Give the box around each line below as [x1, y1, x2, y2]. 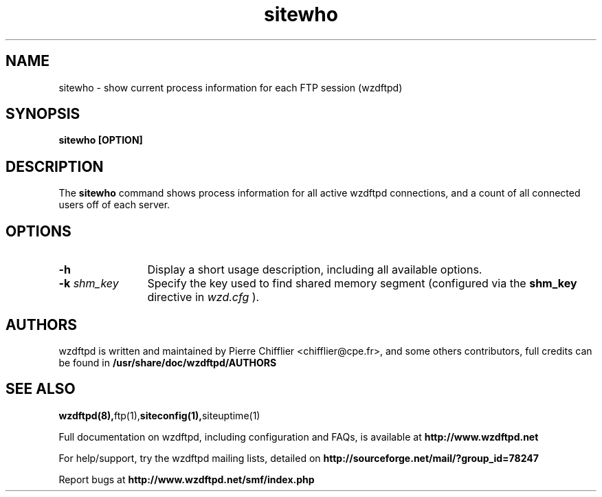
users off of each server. [58, 199, 170, 211]
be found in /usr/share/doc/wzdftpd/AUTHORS [58, 356, 277, 368]
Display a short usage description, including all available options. [147, 263, 482, 277]
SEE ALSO [5, 380, 76, 398]
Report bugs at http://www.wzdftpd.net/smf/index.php [58, 473, 315, 485]
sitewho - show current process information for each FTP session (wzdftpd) [58, 81, 403, 93]
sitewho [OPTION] [58, 134, 143, 146]
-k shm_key [58, 276, 119, 291]
